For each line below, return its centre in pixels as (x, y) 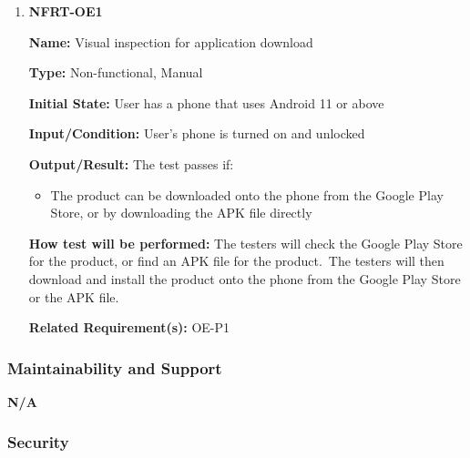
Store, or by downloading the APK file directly (181, 213)
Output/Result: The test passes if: (131, 163)
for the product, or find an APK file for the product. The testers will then (236, 261)
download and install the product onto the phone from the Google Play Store (245, 278)
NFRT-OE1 (66, 11)
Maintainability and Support (115, 367)
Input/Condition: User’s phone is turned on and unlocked (197, 133)
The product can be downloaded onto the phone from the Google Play (247, 194)
